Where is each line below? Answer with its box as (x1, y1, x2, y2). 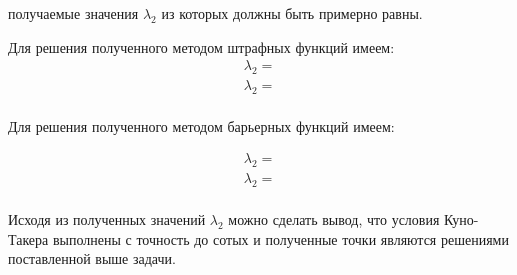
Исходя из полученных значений (8, 209, 206, 230)
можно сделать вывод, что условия (228, 209, 440, 230)
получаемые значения (8, 3, 139, 23)
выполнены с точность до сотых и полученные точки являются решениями (52, 228, 509, 249)
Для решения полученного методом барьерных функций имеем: (8, 115, 395, 136)
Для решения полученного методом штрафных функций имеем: (8, 36, 395, 57)
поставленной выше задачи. (8, 248, 176, 269)
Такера (8, 228, 49, 249)
